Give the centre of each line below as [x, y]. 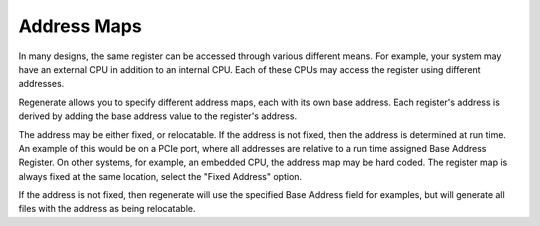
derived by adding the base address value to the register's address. [158, 116]
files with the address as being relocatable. [107, 209]
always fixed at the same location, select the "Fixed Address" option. [160, 176]
